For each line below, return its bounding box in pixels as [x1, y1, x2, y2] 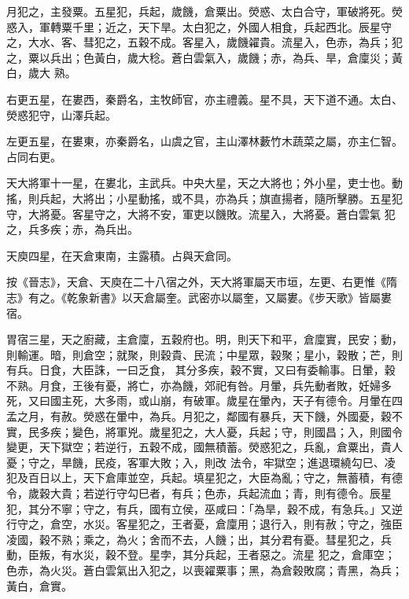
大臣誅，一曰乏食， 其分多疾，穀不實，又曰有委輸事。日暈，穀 [72, 362, 396, 378]
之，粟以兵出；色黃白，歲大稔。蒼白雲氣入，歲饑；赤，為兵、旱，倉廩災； [6, 49, 392, 65]
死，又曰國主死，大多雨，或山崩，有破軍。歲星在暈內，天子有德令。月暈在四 [6, 392, 403, 409]
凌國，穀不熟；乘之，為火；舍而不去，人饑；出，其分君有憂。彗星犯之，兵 [6, 531, 392, 547]
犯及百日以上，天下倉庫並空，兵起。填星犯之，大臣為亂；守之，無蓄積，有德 [6, 469, 403, 486]
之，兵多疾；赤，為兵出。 [6, 221, 138, 237]
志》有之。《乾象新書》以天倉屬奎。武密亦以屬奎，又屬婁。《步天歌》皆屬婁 [6, 288, 392, 305]
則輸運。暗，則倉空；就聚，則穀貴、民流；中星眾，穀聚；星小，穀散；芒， [6, 346, 392, 362]
